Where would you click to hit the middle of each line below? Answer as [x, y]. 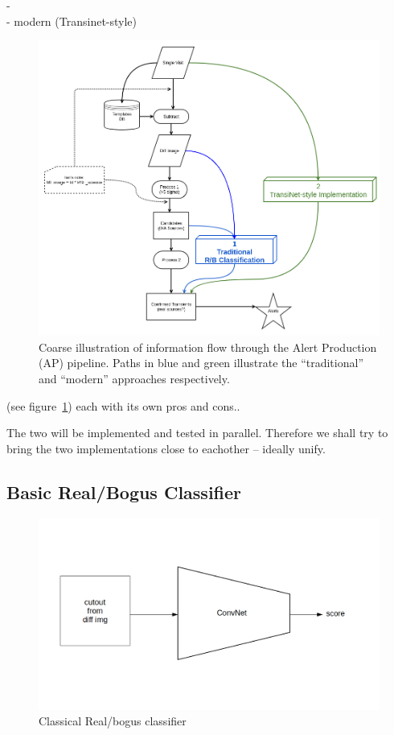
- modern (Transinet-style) [72, 21]
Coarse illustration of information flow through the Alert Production [208, 347]
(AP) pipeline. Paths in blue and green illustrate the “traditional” [201, 363]
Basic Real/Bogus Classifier [124, 491]
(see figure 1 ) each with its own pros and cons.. [123, 405]
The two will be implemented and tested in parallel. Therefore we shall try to [197, 433]
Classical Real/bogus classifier [113, 721]
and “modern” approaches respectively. [134, 379]
